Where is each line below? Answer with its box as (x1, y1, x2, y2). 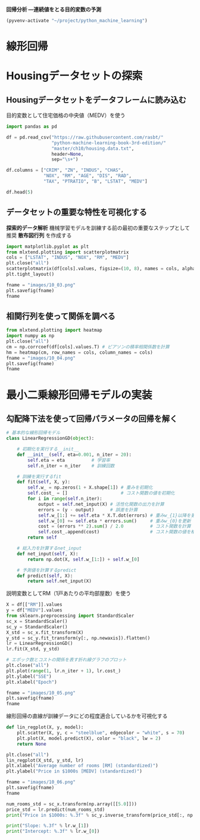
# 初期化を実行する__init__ (17, 446, 79, 452)
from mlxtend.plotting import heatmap (6, 328, 102, 333)
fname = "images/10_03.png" (6, 282, 76, 288)
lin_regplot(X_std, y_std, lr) (6, 757, 84, 763)
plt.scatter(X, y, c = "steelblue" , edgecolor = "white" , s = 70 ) (17, 730, 185, 736)
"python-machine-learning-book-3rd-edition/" (51, 140, 167, 146)
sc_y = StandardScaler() (6, 623, 68, 630)
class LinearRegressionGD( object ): (6, 436, 95, 441)
